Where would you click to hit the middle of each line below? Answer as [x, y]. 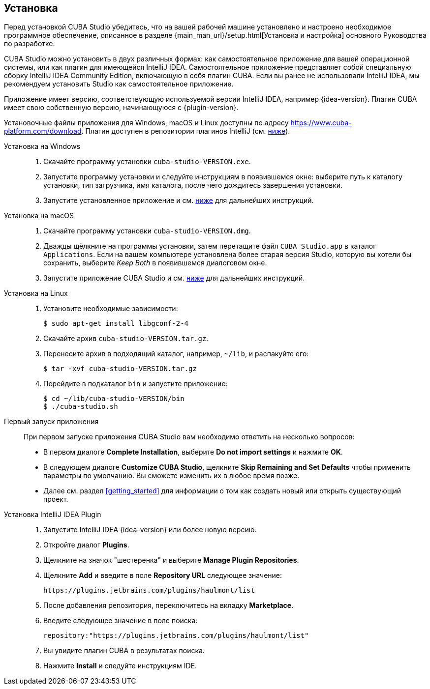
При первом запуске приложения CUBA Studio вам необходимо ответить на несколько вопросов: [189, 437]
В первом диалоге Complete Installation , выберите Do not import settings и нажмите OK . [193, 452]
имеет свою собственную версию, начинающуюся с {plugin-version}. [121, 108]
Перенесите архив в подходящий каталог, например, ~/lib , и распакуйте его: [176, 354]
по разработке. [30, 44]
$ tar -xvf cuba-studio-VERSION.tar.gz [120, 369]
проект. [56, 499]
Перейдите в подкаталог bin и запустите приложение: [136, 384]
